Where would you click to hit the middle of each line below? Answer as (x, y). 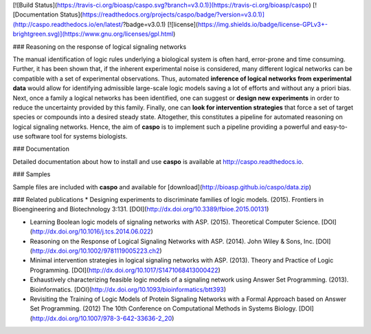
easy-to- (336, 127)
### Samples (32, 174)
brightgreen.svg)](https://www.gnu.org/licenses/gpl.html (93, 34)
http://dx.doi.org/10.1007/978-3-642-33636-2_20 (102, 318)
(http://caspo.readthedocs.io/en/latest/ (68, 24)
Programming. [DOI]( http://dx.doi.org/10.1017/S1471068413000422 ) (125, 270)
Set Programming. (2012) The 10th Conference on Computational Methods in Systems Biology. (164, 309)
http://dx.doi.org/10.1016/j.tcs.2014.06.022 (91, 231)
